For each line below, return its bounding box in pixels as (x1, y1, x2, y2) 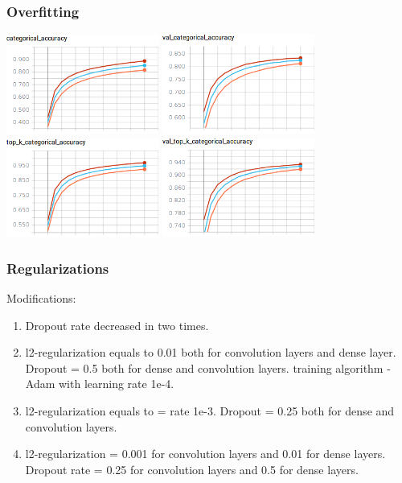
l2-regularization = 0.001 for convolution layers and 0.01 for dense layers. (25, 445, 386, 462)
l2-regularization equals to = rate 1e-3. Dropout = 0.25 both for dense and (25, 402, 395, 419)
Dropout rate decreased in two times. (25, 316, 209, 333)
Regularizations (6, 258, 109, 278)
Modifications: (6, 289, 76, 306)
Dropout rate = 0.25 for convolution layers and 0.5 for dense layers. (25, 460, 359, 477)
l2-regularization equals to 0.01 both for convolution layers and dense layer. (25, 344, 396, 361)
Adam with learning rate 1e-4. (25, 375, 174, 392)
